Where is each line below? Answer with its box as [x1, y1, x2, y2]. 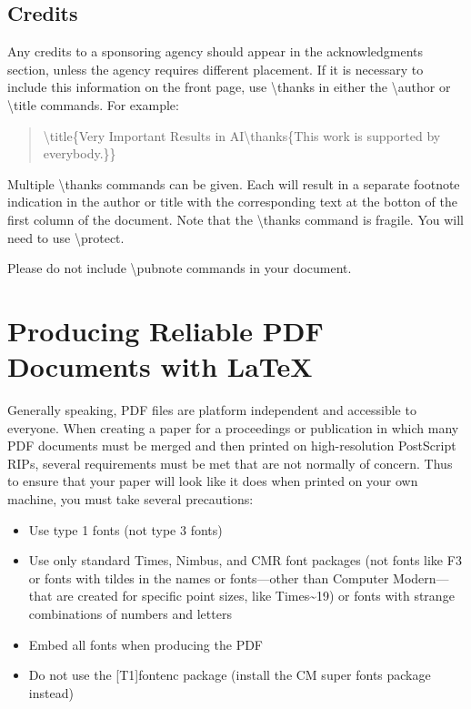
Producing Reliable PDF [7, 311, 324, 349]
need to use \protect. [7, 228, 125, 247]
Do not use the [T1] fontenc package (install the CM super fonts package [28, 665, 431, 684]
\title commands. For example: [7, 95, 179, 114]
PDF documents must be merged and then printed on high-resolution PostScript [7, 436, 456, 455]
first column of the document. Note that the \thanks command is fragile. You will [7, 209, 464, 228]
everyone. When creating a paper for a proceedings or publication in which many [7, 418, 459, 437]
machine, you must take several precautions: [7, 490, 254, 509]
